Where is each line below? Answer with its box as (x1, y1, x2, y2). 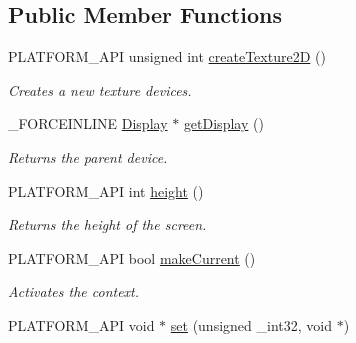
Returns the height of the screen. (8, 214, 207, 235)
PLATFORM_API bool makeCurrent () (8, 247, 256, 268)
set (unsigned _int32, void (170, 314, 332, 335)
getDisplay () (183, 113, 264, 134)
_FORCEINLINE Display (8, 113, 168, 134)
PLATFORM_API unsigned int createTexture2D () (8, 46, 326, 67)
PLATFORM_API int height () (8, 180, 204, 201)
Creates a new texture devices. (8, 79, 192, 100)
